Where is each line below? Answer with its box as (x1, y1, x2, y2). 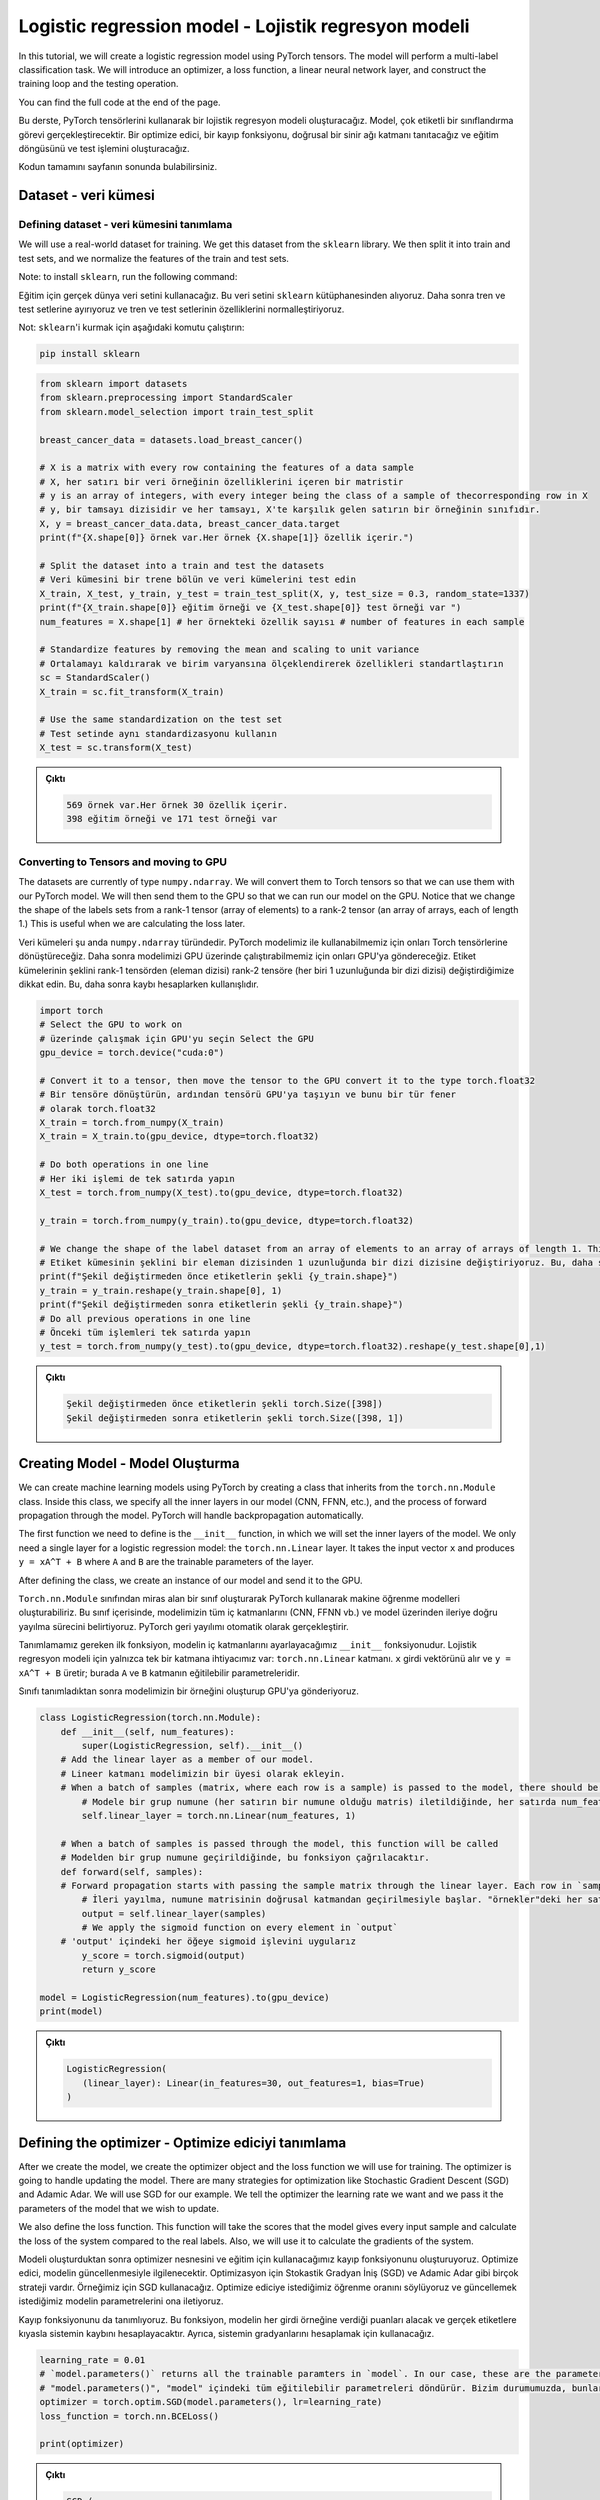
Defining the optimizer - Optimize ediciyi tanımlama (18, 2134, 347, 2151)
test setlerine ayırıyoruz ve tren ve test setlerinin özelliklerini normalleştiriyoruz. (18, 303, 345, 315)
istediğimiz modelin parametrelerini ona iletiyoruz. (18, 2295, 224, 2307)
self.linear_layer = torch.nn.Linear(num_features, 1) (81, 1810, 357, 1821)
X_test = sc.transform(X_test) (39, 742, 194, 754)
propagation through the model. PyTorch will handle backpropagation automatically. (18, 1509, 364, 1521)
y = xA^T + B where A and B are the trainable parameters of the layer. (18, 1556, 314, 1568)
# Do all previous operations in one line (39, 1313, 251, 1324)
